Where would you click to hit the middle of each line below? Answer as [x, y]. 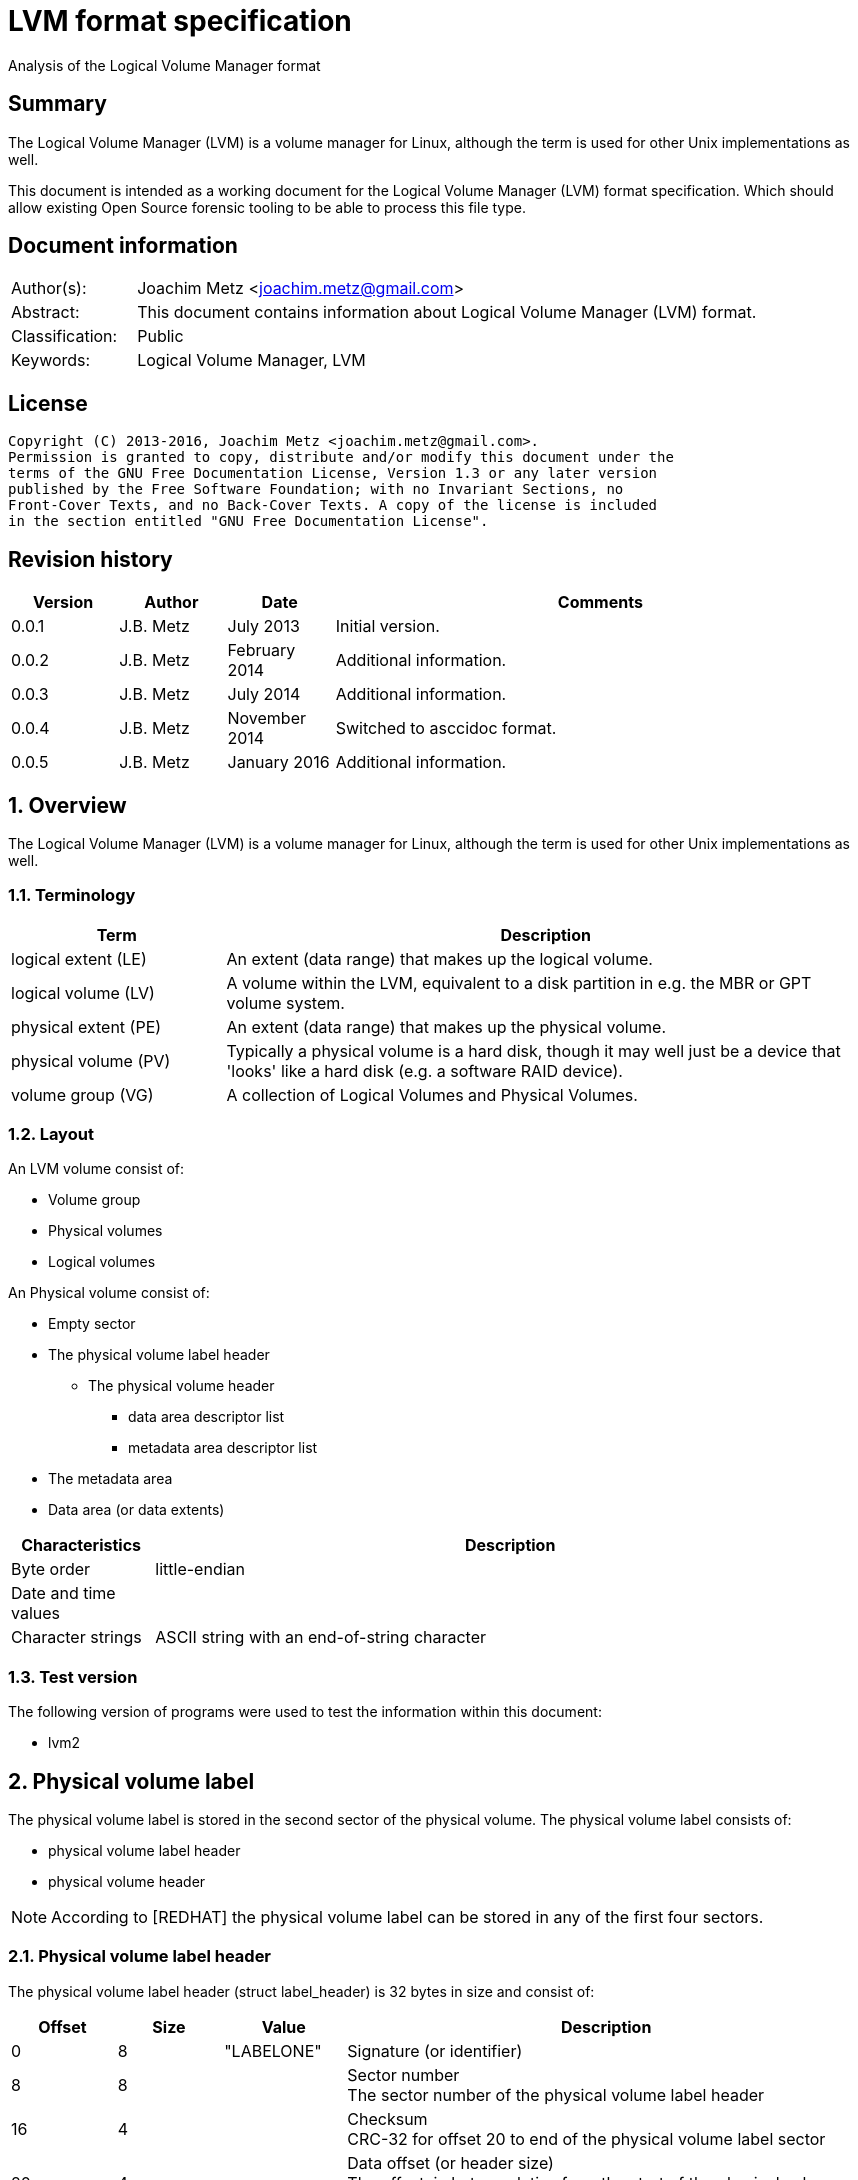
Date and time [63, 1593]
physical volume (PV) [91, 1060]
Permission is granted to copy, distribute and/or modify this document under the [341, 457]
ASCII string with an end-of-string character [321, 1637]
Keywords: [51, 360]
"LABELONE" [273, 2050]
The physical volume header [181, 1386]
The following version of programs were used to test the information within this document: [305, 1712]
